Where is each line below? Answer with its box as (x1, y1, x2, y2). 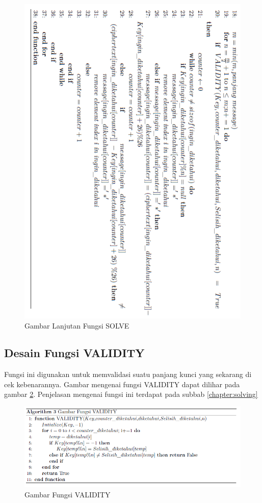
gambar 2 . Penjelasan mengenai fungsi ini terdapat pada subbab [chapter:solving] (4, 389, 258, 399)
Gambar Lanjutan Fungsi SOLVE (24, 320, 129, 331)
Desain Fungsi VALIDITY (4, 345, 145, 361)
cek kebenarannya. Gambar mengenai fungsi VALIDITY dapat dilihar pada (4, 379, 240, 389)
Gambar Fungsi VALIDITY (24, 489, 111, 499)
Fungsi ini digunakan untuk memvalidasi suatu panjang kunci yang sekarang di (4, 369, 252, 380)
